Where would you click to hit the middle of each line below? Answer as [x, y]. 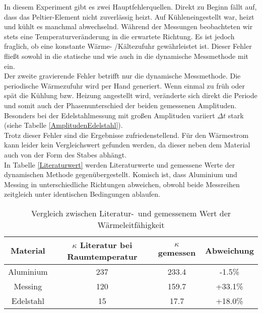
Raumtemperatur [102, 256]
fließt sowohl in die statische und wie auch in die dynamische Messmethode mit [126, 56]
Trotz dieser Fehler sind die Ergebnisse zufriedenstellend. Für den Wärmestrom [126, 135]
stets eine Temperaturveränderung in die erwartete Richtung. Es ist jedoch [119, 36]
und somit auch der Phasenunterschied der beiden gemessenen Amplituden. [120, 105]
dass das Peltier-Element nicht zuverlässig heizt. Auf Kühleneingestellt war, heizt [129, 16]
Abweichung [230, 251]
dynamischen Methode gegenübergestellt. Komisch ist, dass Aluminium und [121, 174]
